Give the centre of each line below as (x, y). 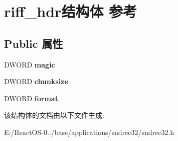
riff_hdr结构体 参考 (71, 11)
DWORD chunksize (36, 81)
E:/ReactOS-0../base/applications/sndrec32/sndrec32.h (89, 132)
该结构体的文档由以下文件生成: (54, 115)
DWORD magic (30, 64)
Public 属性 (34, 43)
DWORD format (31, 98)
